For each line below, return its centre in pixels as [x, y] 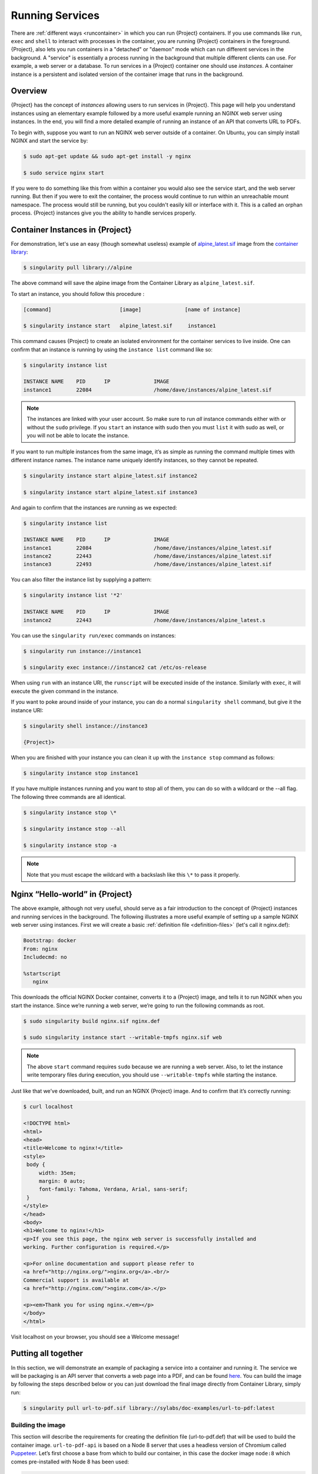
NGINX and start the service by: [49, 140]
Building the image [38, 1425]
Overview [29, 91]
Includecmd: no [45, 957]
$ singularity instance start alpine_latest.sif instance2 [110, 476]
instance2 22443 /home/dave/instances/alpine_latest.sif [148, 556]
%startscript [42, 973]
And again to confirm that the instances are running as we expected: [94, 508]
